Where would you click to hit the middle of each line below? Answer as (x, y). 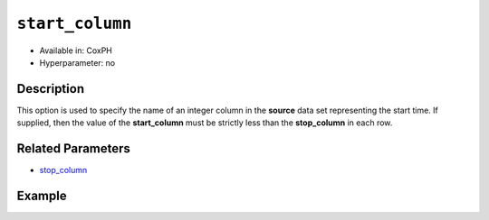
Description (51, 89)
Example (42, 195)
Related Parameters (74, 149)
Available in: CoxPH (76, 50)
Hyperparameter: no (77, 62)
